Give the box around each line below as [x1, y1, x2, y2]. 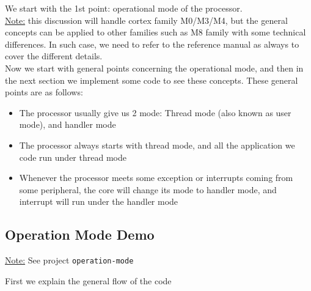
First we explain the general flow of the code [5, 274, 172, 287]
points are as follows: [5, 86, 83, 98]
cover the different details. [5, 50, 103, 62]
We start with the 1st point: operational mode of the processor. [5, 2, 243, 14]
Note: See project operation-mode [5, 254, 134, 267]
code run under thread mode [19, 150, 126, 163]
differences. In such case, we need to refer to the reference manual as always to [5, 37, 299, 50]
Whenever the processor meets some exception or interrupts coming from [19, 171, 293, 184]
